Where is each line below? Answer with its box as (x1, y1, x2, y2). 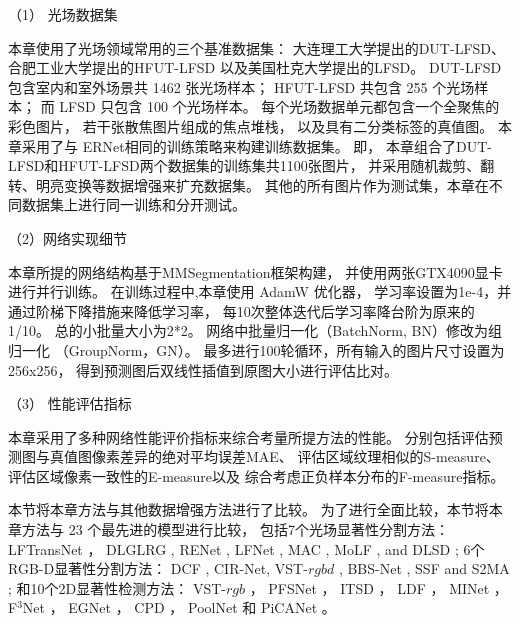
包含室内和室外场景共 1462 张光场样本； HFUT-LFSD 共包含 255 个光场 (8, 76, 475, 97)
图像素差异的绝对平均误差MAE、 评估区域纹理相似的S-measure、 (77, 446, 500, 467)
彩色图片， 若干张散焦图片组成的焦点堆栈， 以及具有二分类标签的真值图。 (8, 115, 494, 136)
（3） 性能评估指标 (8, 393, 132, 414)
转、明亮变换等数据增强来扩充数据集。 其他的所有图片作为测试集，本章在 (8, 174, 489, 195)
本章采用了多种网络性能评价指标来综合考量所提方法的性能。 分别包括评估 (8, 426, 489, 447)
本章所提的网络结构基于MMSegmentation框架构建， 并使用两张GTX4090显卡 (8, 261, 503, 282)
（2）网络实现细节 (8, 227, 127, 248)
